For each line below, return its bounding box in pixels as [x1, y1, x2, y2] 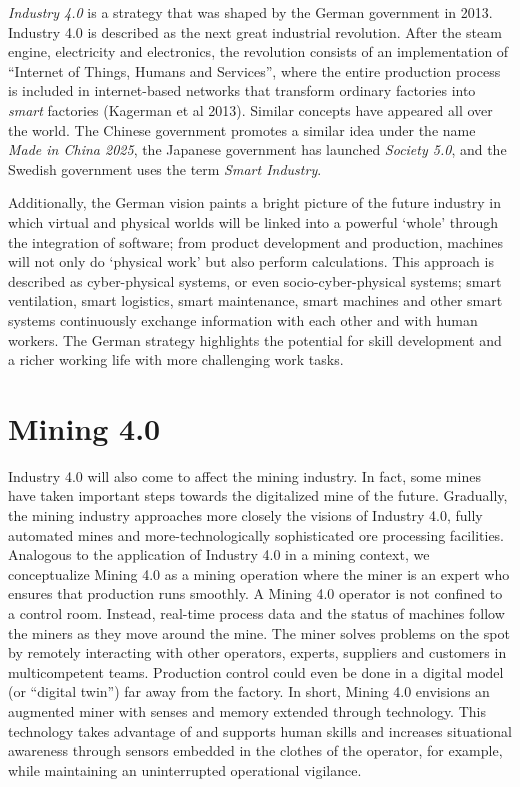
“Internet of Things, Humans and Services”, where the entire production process [8, 60, 501, 81]
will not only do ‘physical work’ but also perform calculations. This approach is [8, 251, 494, 272]
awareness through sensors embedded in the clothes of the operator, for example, [8, 740, 503, 761]
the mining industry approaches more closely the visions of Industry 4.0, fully [8, 505, 483, 525]
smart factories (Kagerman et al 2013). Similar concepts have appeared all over [8, 99, 493, 120]
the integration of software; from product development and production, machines [8, 231, 504, 252]
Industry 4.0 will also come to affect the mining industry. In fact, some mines [8, 465, 481, 486]
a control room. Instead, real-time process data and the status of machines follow [8, 602, 505, 623]
